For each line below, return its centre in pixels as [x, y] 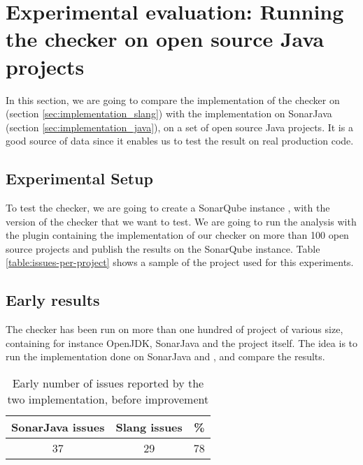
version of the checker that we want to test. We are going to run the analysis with [181, 221]
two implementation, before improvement [108, 399]
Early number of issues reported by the [108, 383]
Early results [53, 300]
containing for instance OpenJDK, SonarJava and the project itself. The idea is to [182, 342]
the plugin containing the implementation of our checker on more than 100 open [177, 235]
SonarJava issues [58, 427]
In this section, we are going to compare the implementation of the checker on [173, 99]
